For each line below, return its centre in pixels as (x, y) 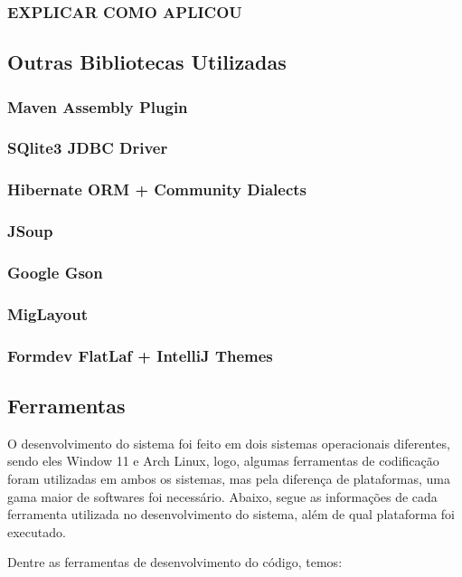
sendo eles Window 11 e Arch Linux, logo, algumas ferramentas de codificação (223, 461)
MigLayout (48, 313)
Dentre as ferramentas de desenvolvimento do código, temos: (175, 562)
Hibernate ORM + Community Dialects (157, 189)
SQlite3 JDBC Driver (88, 148)
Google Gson (55, 272)
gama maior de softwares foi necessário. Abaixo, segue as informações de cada (222, 496)
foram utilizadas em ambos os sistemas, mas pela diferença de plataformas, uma (229, 478)
